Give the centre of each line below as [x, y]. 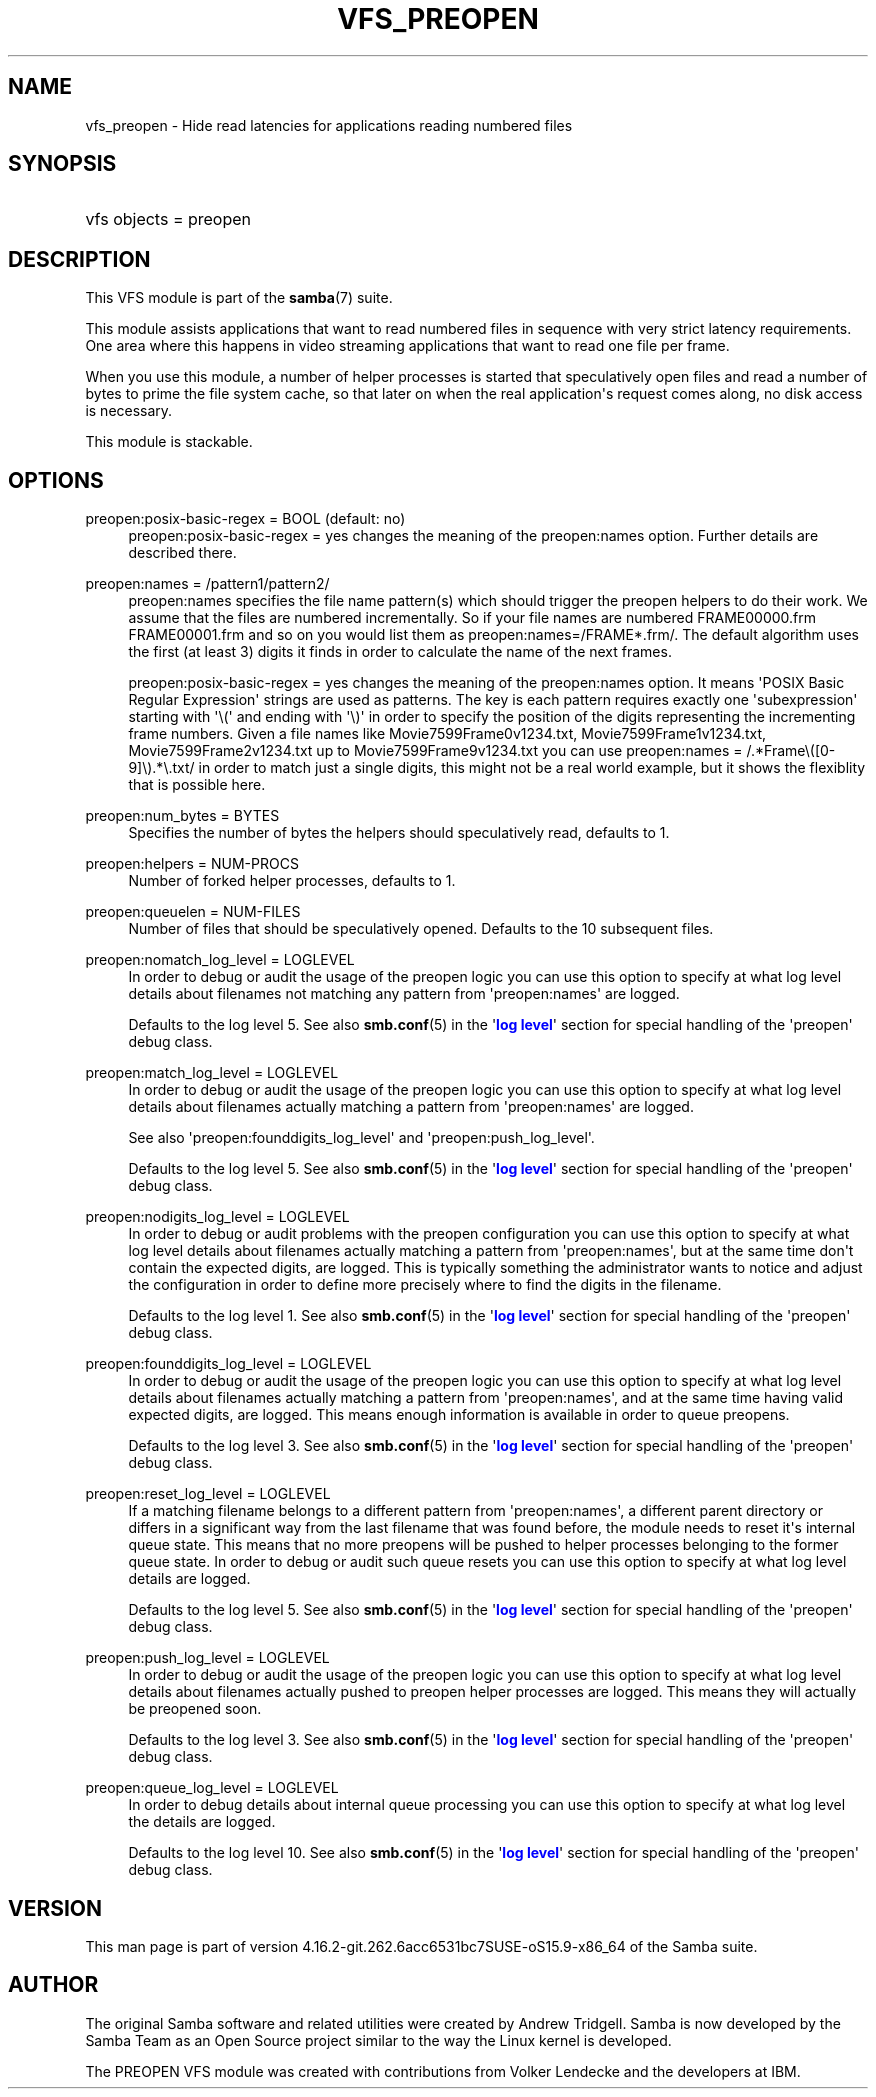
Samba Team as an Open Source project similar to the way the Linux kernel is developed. [378, 2040]
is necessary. [129, 411]
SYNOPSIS [62, 164]
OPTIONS [56, 480]
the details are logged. [202, 1822]
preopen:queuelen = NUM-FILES [193, 912]
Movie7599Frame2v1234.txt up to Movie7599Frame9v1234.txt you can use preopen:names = [435, 751]
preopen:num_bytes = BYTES [182, 816]
